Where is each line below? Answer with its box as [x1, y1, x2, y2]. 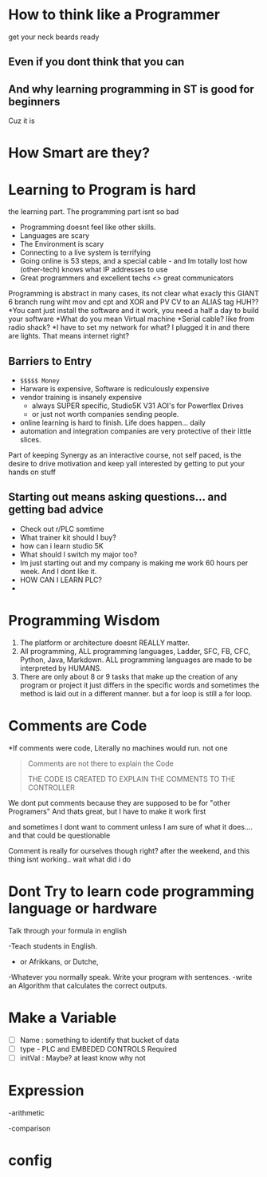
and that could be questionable [8, 830, 111, 840]
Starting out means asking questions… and [8, 490, 227, 504]
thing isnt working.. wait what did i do [8, 854, 132, 864]
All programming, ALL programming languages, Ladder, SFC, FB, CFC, [19, 646, 251, 656]
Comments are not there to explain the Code [27, 759, 174, 768]
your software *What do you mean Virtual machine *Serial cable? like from [8, 314, 255, 324]
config [8, 1151, 53, 1169]
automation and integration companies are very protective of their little [19, 426, 253, 436]
